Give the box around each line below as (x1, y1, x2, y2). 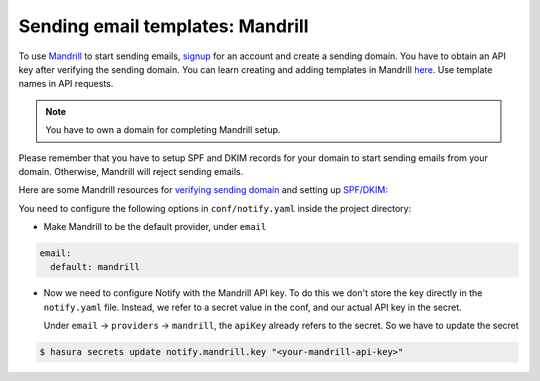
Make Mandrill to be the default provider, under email (43, 221, 267, 233)
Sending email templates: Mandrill (18, 15, 309, 37)
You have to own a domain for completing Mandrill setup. (45, 124, 281, 136)
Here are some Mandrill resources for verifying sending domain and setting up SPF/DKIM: (18, 184, 389, 196)
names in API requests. (18, 78, 114, 90)
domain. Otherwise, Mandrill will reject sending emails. (18, 165, 244, 177)
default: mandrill (50, 261, 140, 273)
